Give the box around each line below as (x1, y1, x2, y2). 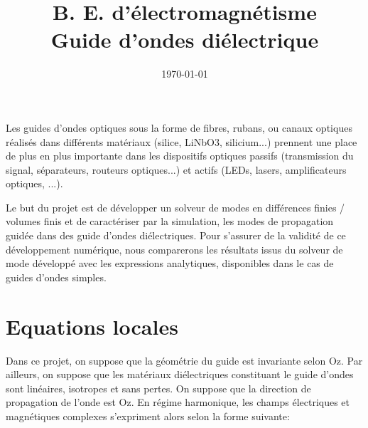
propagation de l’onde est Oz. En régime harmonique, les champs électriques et (6, 395, 350, 409)
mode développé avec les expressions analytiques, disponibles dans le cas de (6, 256, 334, 271)
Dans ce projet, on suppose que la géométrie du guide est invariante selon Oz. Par (6, 353, 363, 367)
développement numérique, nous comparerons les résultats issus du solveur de (6, 241, 343, 256)
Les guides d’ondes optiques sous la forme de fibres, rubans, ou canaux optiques (6, 120, 352, 135)
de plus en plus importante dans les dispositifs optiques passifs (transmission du (6, 148, 354, 163)
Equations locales (6, 311, 178, 340)
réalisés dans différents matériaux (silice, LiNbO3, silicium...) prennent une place (6, 134, 357, 149)
